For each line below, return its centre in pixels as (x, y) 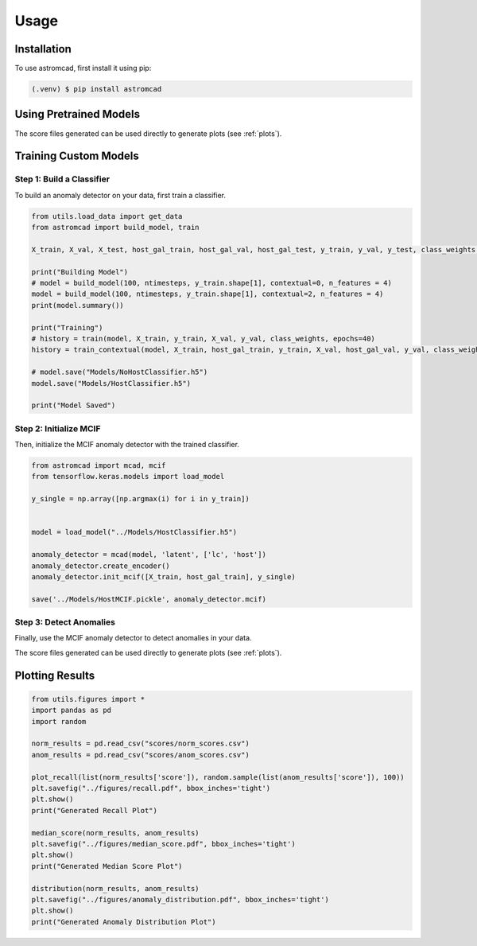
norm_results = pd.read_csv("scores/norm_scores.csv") (140, 744)
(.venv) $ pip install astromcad (97, 89)
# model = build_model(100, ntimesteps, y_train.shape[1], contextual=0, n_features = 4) (212, 283)
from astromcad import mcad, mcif (99, 466)
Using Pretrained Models (78, 114)
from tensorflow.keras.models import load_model (128, 477)
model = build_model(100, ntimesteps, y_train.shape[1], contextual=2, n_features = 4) (207, 294)
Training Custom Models (77, 156)
